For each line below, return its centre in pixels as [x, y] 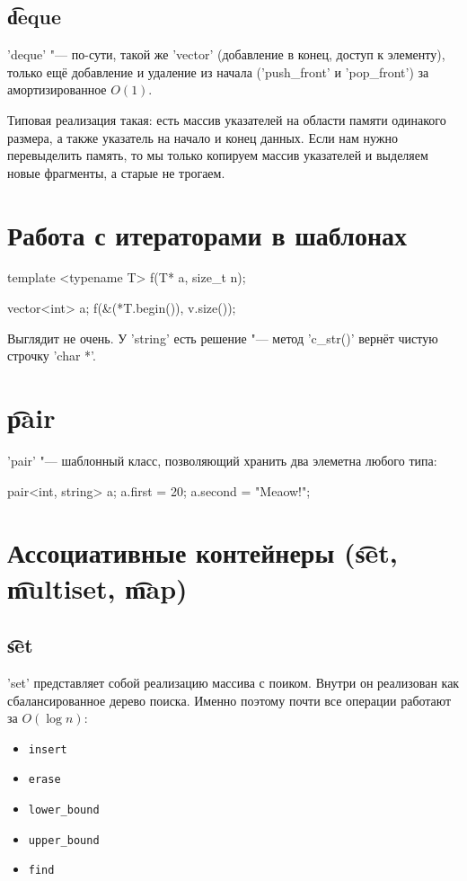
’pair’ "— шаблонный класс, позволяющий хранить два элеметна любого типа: [222, 460]
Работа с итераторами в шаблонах [207, 234]
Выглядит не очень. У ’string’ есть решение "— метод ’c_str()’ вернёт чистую [223, 338]
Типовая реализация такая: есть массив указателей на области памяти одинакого [227, 119]
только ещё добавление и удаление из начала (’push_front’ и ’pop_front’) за [218, 71]
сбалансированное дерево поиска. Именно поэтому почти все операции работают [229, 700]
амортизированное [57, 89]
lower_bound [64, 810]
